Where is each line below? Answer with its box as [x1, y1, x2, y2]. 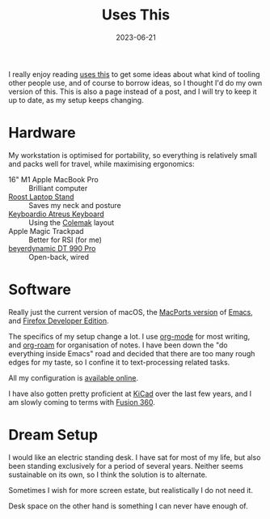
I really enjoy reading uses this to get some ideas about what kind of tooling [8, 69, 260, 79]
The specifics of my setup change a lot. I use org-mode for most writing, [8, 331, 251, 341]
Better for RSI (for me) [28, 235, 103, 245]
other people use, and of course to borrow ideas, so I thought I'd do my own [8, 78, 263, 87]
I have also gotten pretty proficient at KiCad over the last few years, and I [8, 389, 252, 398]
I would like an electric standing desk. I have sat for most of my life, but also [8, 452, 261, 462]
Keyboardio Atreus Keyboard [8, 209, 104, 219]
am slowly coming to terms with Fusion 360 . [8, 397, 155, 406]
